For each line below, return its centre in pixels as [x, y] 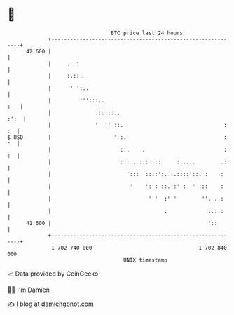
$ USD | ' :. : [117, 137]
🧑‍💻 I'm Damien [29, 290]
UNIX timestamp [145, 260]
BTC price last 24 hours [147, 33]
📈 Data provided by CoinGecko [53, 274]
